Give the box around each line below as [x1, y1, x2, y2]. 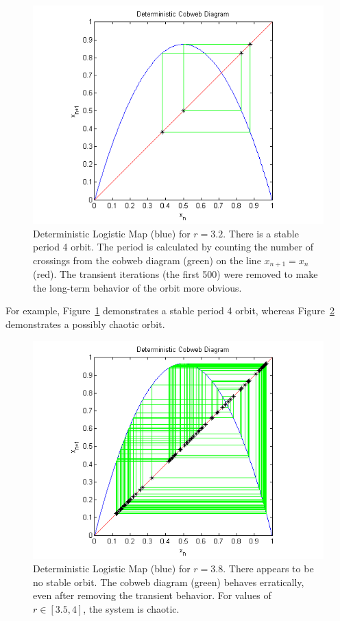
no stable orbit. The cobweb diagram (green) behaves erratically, [33, 574, 304, 589]
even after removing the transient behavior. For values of [33, 588, 271, 602]
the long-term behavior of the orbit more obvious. [33, 280, 242, 294]
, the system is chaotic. [83, 601, 180, 616]
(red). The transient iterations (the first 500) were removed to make [33, 267, 318, 281]
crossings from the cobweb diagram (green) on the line [33, 253, 261, 267]
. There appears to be [223, 561, 314, 576]
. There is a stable [223, 226, 299, 240]
